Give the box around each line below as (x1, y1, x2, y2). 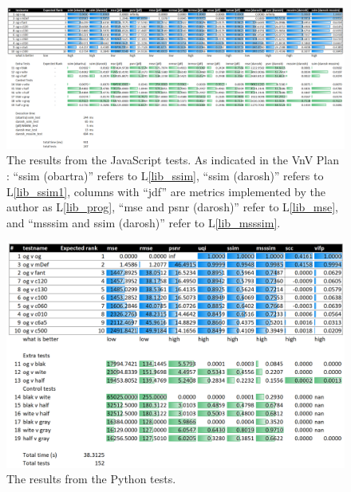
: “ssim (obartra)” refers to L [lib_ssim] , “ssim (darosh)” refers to (6, 167, 324, 184)
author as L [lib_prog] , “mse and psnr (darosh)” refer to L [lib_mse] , (6, 199, 339, 215)
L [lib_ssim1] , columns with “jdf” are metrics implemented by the (6, 183, 325, 199)
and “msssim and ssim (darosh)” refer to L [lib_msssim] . (6, 214, 281, 230)
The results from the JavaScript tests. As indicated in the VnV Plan (6, 152, 340, 168)
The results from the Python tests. (6, 470, 176, 487)
